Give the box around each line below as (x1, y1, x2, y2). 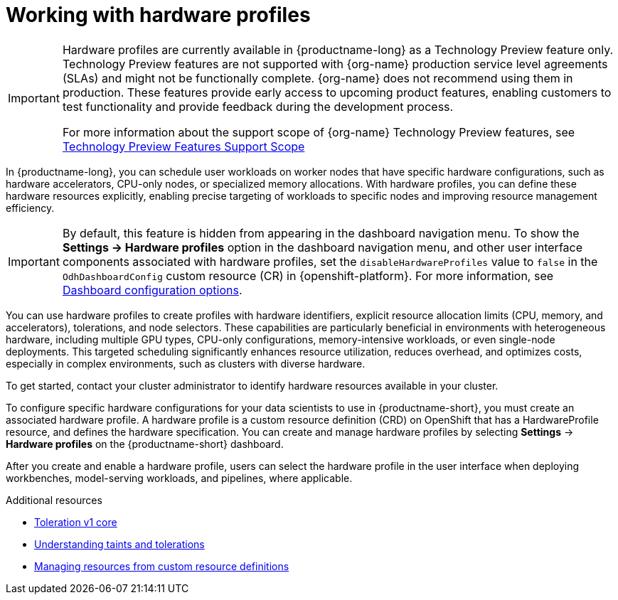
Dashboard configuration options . (62, 282, 243, 297)
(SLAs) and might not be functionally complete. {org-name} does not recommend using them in (62, 70, 573, 85)
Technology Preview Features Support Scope (62, 139, 305, 154)
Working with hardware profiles (6, 3, 311, 27)
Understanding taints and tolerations (34, 537, 205, 550)
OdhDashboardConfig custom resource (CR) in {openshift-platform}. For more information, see (62, 268, 554, 283)
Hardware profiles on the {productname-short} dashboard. (6, 437, 284, 450)
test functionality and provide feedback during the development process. (62, 99, 454, 114)
